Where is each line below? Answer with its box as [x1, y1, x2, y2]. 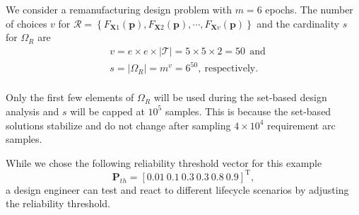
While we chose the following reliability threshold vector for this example [6, 155, 322, 170]
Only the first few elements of [6, 90, 134, 105]
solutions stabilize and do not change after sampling [6, 117, 231, 132]
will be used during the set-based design [153, 90, 327, 105]
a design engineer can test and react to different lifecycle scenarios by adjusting [6, 182, 349, 197]
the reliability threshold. [6, 196, 110, 211]
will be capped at [70, 103, 145, 118]
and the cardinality [257, 16, 340, 30]
